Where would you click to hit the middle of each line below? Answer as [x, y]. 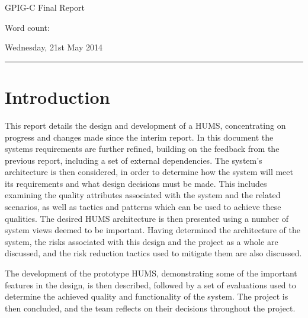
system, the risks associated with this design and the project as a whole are [142, 241]
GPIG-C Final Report [45, 7]
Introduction [57, 96]
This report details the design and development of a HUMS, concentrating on [145, 125]
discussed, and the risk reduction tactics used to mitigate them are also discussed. [153, 253]
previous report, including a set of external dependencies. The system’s [134, 160]
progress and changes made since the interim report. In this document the [139, 137]
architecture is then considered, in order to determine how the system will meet [149, 172]
